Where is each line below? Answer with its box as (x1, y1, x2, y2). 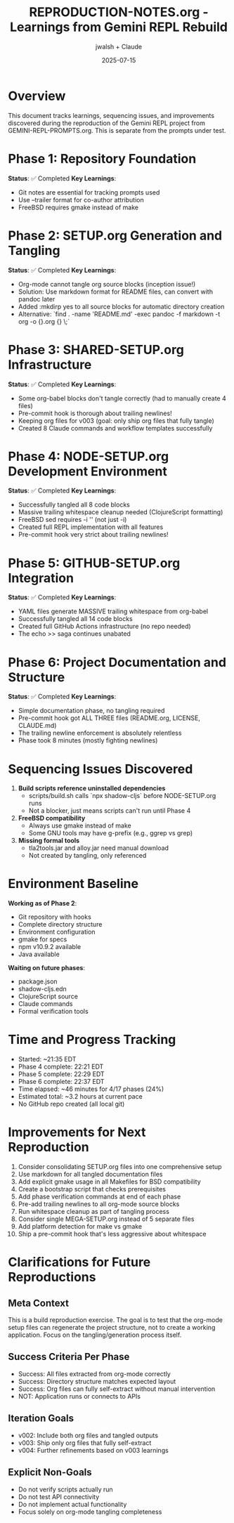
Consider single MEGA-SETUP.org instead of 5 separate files (18, 1215, 195, 1223)
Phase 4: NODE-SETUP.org (8, 448, 169, 464)
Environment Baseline (8, 876, 139, 892)
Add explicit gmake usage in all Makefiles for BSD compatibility (18, 1177, 201, 1186)
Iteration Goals (8, 1413, 74, 1425)
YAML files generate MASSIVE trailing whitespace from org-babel (18, 607, 209, 615)
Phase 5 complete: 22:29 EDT (18, 1070, 105, 1078)
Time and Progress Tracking (8, 1032, 176, 1047)
